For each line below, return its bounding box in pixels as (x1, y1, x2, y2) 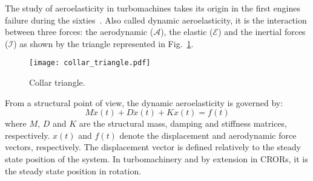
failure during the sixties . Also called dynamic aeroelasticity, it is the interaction (5, 13, 307, 26)
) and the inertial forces (218, 25, 306, 38)
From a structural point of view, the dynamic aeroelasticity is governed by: (5, 96, 283, 109)
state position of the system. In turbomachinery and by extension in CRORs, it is (5, 153, 308, 165)
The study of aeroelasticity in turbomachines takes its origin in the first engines (5, 2, 300, 14)
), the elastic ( (160, 25, 213, 38)
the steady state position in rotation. (5, 164, 142, 177)
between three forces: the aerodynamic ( (5, 25, 154, 38)
